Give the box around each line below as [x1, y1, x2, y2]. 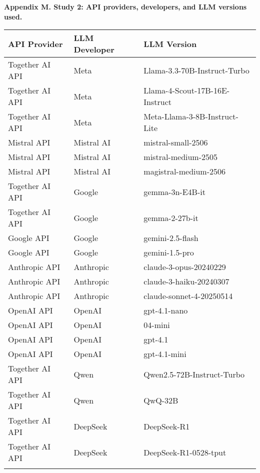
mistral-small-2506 [143, 136, 208, 148]
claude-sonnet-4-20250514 [143, 290, 233, 302]
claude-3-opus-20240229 [143, 261, 226, 273]
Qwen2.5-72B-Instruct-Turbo [143, 368, 245, 380]
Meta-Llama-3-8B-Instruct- [143, 110, 238, 122]
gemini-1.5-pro [143, 246, 194, 258]
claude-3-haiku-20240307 [143, 275, 229, 287]
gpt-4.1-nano [143, 304, 188, 316]
